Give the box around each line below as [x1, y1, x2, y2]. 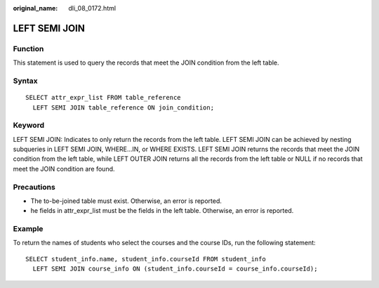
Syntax [13, 76, 38, 86]
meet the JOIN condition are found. [13, 164, 115, 173]
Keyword [13, 120, 45, 130]
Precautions [13, 182, 55, 192]
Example [13, 224, 44, 234]
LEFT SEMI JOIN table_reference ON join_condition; [32, 103, 214, 112]
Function [13, 44, 44, 53]
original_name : [13, 4, 58, 12]
